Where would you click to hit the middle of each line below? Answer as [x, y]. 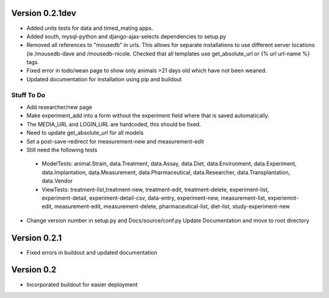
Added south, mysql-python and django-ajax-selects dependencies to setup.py [126, 36]
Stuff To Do [28, 95]
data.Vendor [57, 181]
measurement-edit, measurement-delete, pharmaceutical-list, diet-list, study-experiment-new [172, 206]
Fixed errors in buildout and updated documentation [92, 252]
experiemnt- [283, 198]
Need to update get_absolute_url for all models [85, 133]
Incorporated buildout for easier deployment [82, 285]
